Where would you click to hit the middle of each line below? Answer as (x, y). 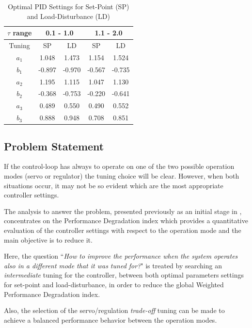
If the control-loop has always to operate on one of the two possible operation (119, 166)
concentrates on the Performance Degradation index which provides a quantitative (126, 221)
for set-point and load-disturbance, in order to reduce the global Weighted (114, 284)
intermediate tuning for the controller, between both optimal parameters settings (124, 275)
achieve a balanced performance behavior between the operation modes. (110, 320)
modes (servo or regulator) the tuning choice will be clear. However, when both (122, 175)
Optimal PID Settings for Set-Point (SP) (69, 6)
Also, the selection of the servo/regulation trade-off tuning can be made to (114, 310)
